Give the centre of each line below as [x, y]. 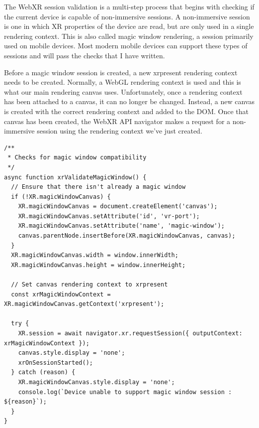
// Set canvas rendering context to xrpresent [89, 285]
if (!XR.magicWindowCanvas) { [61, 197]
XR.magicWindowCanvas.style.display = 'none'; [96, 382]
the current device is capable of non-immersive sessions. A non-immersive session [127, 16]
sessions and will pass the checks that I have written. [85, 55]
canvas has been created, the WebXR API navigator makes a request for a [117, 121]
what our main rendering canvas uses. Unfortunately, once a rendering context [123, 91]
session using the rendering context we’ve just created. [120, 131]
